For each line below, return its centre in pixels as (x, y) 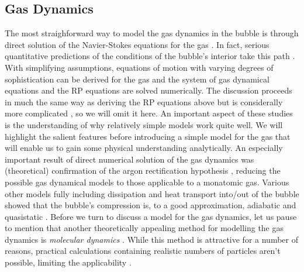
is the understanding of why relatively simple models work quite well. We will (144, 124)
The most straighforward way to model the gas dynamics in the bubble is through (152, 33)
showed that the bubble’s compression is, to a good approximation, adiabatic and (151, 205)
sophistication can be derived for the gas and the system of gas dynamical (137, 79)
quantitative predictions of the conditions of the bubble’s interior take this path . (150, 56)
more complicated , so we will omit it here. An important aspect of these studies (149, 113)
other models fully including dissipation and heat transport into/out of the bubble (152, 193)
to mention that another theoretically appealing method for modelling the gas (144, 228)
